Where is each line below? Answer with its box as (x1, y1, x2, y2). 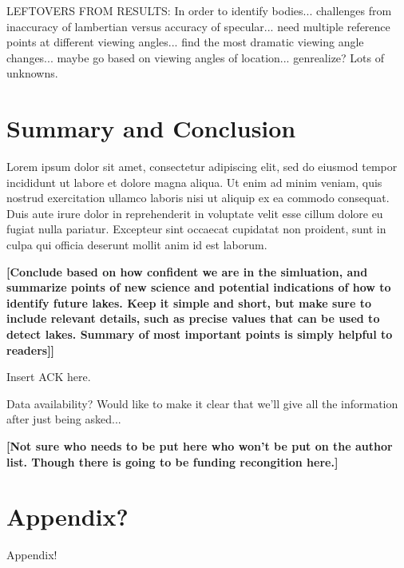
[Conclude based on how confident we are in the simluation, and (6, 263, 368, 280)
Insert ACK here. (6, 368, 91, 385)
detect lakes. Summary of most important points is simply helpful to (6, 326, 393, 343)
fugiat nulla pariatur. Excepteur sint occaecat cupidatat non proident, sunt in (6, 220, 386, 237)
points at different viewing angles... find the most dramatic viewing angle (6, 34, 364, 50)
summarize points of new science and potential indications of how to (6, 279, 391, 296)
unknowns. (6, 65, 58, 81)
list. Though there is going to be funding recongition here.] (6, 453, 339, 470)
